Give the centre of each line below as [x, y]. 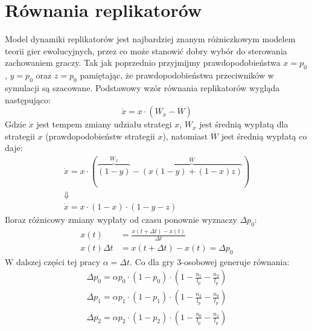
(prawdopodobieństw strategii [100, 136]
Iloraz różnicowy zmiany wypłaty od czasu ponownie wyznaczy [121, 220]
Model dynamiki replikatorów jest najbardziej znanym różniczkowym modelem [150, 39]
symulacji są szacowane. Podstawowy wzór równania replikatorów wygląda [142, 87]
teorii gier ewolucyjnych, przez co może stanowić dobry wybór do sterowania [146, 50]
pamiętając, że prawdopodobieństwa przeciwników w [177, 75]
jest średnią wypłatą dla [244, 124]
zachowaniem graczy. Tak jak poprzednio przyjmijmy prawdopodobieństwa [143, 63]
